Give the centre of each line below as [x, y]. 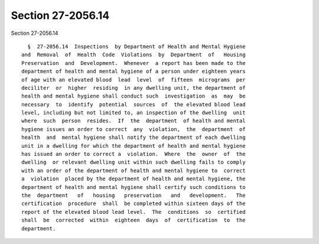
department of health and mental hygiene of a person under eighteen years [134, 71]
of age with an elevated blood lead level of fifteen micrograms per [134, 79]
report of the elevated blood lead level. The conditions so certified [134, 212]
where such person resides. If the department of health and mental [134, 121]
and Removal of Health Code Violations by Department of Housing [134, 55]
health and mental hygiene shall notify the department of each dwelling [134, 138]
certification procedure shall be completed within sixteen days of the [134, 204]
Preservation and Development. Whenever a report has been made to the [134, 63]
